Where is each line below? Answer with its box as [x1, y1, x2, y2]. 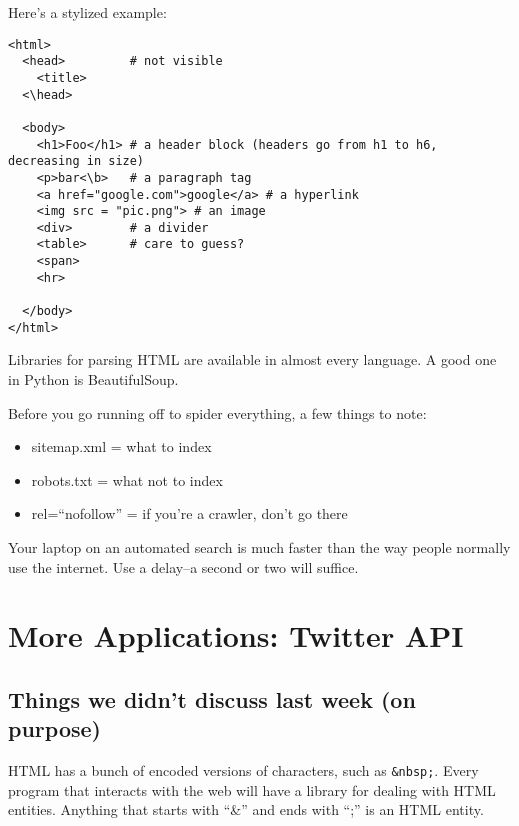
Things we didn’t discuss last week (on [8, 683, 416, 714]
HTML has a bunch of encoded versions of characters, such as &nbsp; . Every [8, 760, 479, 781]
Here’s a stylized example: [8, 2, 167, 22]
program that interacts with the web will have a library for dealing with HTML [8, 779, 496, 800]
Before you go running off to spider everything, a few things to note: [8, 402, 427, 423]
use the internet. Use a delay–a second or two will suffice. [8, 556, 359, 577]
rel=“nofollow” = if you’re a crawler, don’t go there [31, 503, 348, 524]
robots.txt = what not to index [31, 469, 223, 490]
